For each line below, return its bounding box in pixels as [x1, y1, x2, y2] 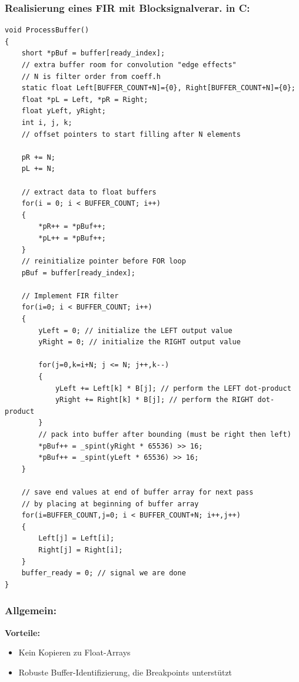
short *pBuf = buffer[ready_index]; [21, 49, 165, 58]
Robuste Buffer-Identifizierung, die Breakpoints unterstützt [18, 665, 232, 678]
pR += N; [21, 153, 55, 162]
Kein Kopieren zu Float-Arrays [18, 646, 131, 658]
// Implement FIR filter [21, 291, 119, 300]
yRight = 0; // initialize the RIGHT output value [38, 338, 241, 347]
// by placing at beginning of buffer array [21, 499, 199, 508]
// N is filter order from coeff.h [21, 72, 161, 81]
